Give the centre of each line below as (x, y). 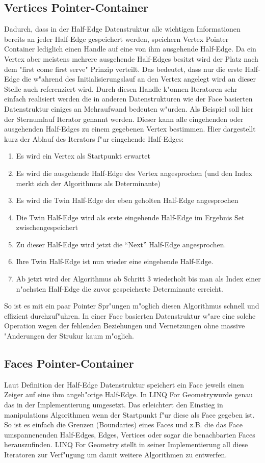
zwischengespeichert (47, 227)
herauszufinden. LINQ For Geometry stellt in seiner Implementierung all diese (126, 444)
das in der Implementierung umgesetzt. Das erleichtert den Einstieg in (114, 405)
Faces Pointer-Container (69, 363)
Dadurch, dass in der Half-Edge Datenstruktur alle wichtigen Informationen (122, 29)
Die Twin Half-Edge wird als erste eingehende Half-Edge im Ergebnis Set (130, 217)
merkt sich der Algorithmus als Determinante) (88, 183)
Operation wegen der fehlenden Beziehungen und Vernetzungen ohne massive (125, 326)
